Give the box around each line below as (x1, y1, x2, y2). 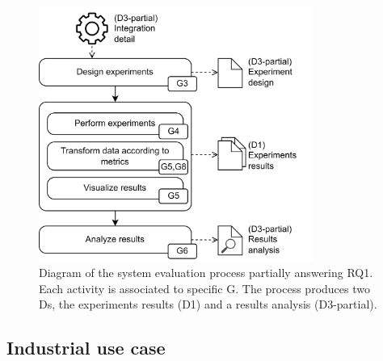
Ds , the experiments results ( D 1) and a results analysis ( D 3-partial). (39, 296, 377, 313)
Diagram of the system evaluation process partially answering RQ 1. (39, 264, 373, 281)
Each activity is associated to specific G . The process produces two (39, 279, 370, 296)
